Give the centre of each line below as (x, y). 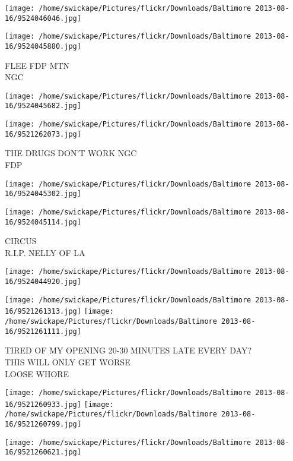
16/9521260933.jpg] (43, 404)
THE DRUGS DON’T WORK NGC (71, 153)
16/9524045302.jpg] (43, 194)
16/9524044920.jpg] (43, 282)
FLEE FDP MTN (37, 65)
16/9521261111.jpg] (43, 331)
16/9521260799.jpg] (43, 424)
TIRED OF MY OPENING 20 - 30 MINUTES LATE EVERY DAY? (128, 350)
